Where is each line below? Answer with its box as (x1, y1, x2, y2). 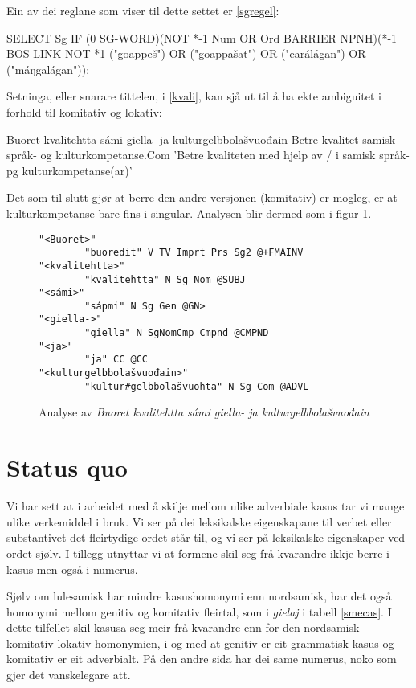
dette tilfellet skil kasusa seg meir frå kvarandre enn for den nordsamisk (6, 619, 360, 636)
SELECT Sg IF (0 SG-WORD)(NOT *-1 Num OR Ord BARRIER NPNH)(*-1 (6, 29, 398, 46)
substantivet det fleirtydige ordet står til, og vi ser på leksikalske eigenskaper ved (6, 529, 406, 546)
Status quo (6, 451, 128, 484)
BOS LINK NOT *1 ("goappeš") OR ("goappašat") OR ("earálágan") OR (6, 45, 366, 62)
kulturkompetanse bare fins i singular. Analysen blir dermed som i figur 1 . (6, 204, 372, 221)
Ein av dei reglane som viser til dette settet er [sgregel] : (6, 2, 279, 18)
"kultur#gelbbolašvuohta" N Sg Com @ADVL (84, 380, 309, 392)
